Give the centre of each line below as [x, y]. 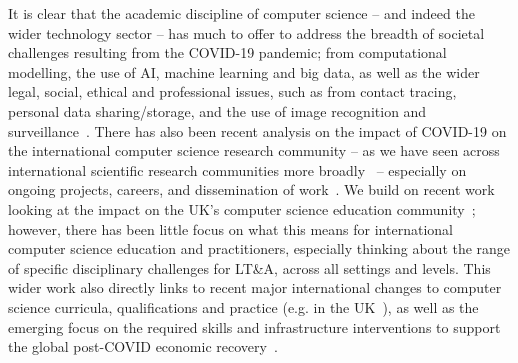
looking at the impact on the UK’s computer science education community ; [242, 208]
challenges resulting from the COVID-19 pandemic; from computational [227, 52]
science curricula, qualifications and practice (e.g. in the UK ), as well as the [243, 306]
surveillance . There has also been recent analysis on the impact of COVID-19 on [257, 130]
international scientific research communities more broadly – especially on [237, 169]
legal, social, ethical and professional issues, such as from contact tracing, [232, 91]
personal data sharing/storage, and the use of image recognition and [217, 110]
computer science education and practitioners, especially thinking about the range [259, 248]
